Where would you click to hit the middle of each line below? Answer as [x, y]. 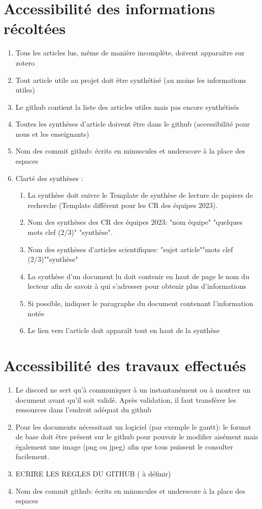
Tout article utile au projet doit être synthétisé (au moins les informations [131, 80]
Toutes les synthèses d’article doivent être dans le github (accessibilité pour [133, 124]
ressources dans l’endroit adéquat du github [84, 410]
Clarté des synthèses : [49, 178]
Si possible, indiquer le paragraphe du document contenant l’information [140, 303]
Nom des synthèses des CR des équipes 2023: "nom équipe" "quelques [135, 222]
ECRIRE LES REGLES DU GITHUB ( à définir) [93, 474]
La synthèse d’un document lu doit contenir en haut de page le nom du [138, 276]
